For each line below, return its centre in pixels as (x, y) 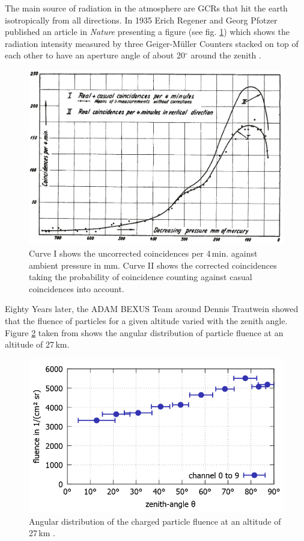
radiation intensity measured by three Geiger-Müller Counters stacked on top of (152, 43)
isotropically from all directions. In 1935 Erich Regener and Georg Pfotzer (141, 20)
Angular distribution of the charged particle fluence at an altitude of (155, 521)
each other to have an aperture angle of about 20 (95, 55)
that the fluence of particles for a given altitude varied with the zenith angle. (146, 321)
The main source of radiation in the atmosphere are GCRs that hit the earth (146, 8)
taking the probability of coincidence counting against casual (141, 277)
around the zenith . (226, 55)
